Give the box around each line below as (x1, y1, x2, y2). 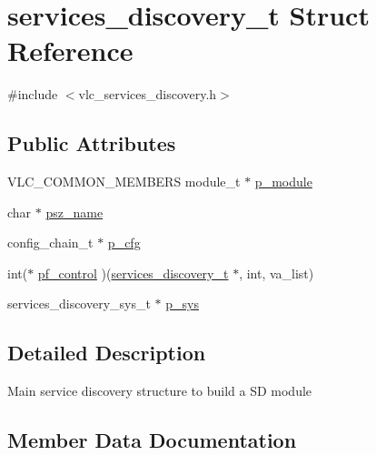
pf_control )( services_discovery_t (37, 263, 229, 282)
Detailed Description (7, 339, 206, 367)
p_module (254, 172, 312, 191)
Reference (7, 32, 134, 69)
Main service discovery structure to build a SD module (7, 381, 312, 400)
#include (7, 85, 58, 104)
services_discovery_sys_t (7, 294, 151, 313)
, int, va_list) (239, 263, 314, 282)
